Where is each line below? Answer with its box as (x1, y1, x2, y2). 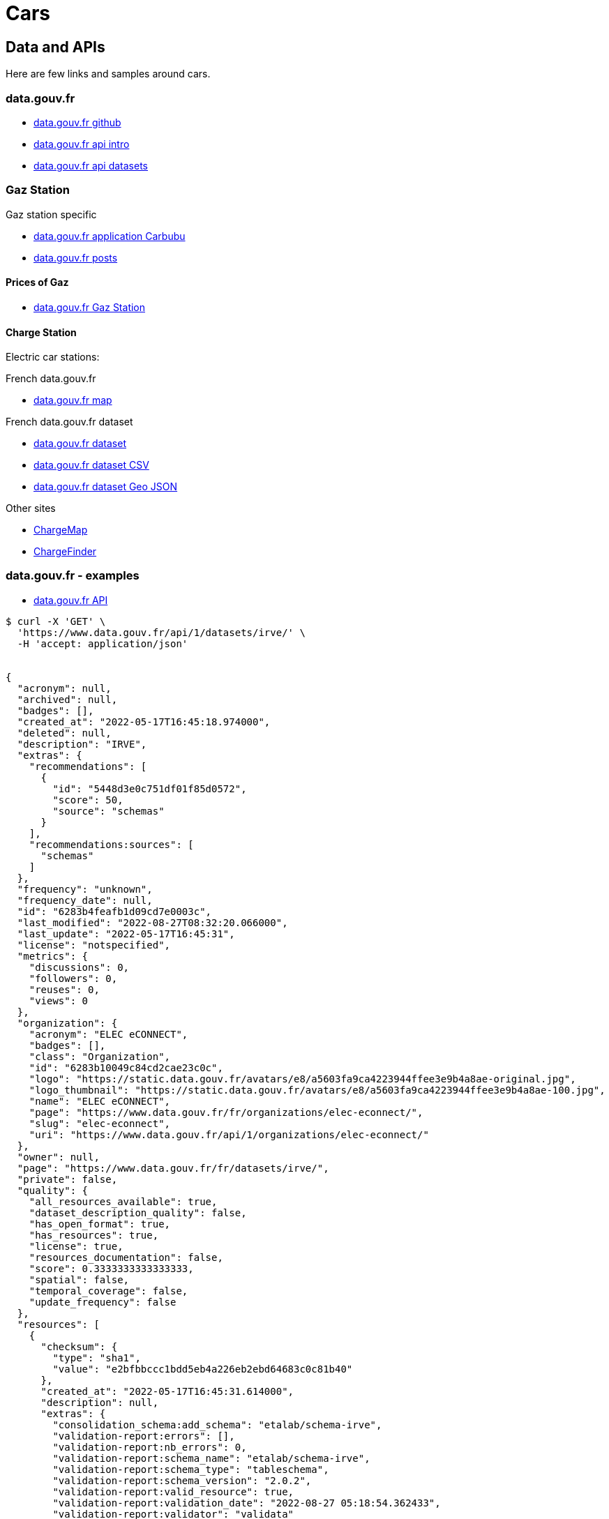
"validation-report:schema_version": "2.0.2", (52, 1474, 312, 1486)
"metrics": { (17, 950, 89, 962)
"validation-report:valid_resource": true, (52, 1486, 294, 1497)
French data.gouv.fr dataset (6, 416, 133, 428)
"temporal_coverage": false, (29, 1285, 188, 1297)
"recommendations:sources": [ (29, 838, 194, 850)
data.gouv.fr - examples (6, 568, 140, 583)
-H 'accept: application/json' (17, 637, 188, 649)
